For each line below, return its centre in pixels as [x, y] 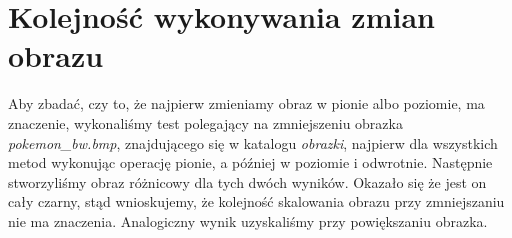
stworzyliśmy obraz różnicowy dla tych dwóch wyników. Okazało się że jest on [247, 181]
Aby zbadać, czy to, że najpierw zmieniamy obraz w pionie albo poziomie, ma [246, 103]
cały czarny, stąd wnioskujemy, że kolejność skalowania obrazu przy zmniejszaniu [256, 201]
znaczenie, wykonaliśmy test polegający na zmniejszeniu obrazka [205, 122]
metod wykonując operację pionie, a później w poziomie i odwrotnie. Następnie [250, 162]
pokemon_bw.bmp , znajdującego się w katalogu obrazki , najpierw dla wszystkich [253, 142]
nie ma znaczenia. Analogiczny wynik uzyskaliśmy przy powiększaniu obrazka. [248, 220]
